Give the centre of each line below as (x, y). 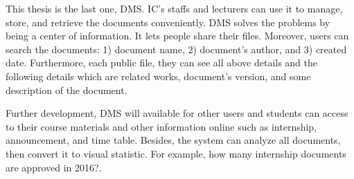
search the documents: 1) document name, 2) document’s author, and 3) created (176, 49)
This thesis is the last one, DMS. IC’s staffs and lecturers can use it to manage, (174, 8)
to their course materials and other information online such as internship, (161, 126)
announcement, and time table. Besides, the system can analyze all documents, (173, 140)
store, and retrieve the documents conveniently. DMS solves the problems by (168, 22)
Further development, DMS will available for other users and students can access (177, 113)
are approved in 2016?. (54, 167)
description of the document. (67, 89)
